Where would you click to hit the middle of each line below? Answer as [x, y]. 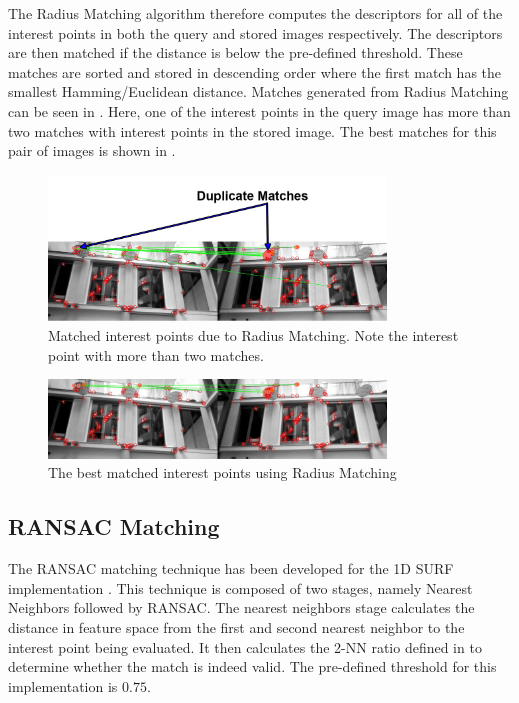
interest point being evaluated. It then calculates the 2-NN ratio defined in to [245, 646]
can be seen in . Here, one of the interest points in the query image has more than [259, 110]
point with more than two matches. [156, 354]
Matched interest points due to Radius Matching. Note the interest [253, 335]
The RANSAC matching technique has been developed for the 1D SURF [231, 568]
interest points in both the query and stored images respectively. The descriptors [255, 32]
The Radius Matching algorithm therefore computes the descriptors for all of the [255, 13]
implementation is [63, 685]
